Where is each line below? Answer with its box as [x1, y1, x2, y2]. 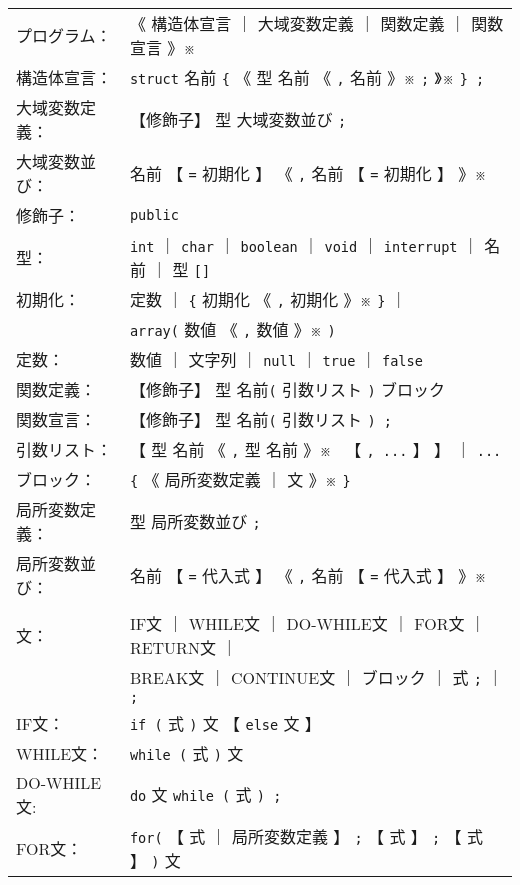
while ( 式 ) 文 [129, 741, 244, 765]
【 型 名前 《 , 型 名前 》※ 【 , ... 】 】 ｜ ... [129, 437, 502, 461]
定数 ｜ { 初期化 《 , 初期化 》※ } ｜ [129, 287, 407, 311]
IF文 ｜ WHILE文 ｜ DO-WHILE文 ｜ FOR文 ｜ [129, 611, 486, 635]
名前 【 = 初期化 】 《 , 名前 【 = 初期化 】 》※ [129, 161, 487, 185]
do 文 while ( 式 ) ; [129, 783, 282, 807]
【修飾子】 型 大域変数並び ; [129, 107, 347, 131]
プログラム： [16, 23, 112, 47]
